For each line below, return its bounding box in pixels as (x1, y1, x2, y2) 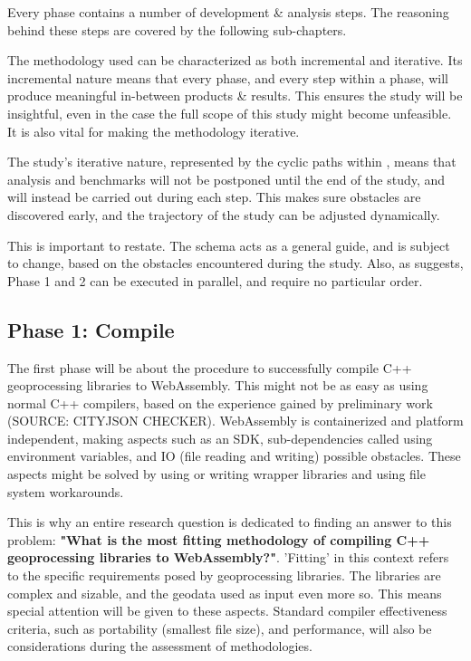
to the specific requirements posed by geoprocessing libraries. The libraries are (7, 566, 441, 585)
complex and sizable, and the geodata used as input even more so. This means (7, 583, 442, 602)
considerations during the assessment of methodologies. (7, 637, 312, 656)
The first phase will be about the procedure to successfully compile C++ (7, 358, 412, 377)
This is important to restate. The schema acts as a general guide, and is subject (7, 235, 450, 254)
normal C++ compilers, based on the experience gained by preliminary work (7, 393, 433, 412)
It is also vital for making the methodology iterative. (7, 121, 300, 140)
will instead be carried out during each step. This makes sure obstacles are (7, 187, 421, 206)
